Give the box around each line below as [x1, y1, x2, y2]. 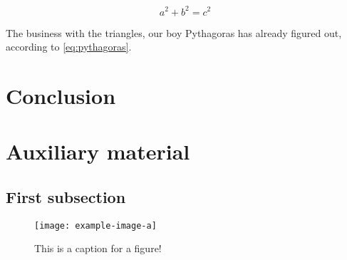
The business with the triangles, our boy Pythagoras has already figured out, [6, 25, 342, 40]
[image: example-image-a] [34, 220, 157, 231]
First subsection [6, 185, 126, 207]
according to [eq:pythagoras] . [6, 39, 132, 54]
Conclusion [6, 80, 116, 110]
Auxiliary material [6, 137, 190, 166]
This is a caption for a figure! [34, 241, 162, 256]
